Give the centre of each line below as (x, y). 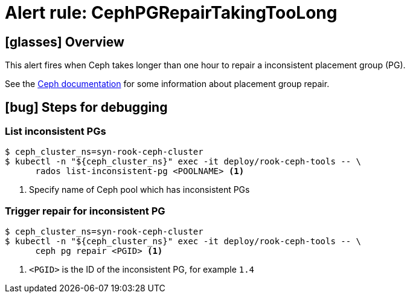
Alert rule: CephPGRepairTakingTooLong (171, 13)
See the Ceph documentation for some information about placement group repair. (167, 84)
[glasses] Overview (65, 42)
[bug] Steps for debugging (86, 107)
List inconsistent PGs (56, 131)
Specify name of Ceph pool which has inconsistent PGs (139, 190)
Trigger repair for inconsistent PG (85, 211)
